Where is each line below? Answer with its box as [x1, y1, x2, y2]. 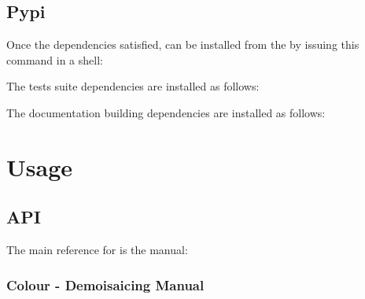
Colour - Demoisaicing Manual [6, 275, 205, 294]
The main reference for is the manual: [6, 242, 188, 258]
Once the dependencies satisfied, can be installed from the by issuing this [6, 36, 359, 53]
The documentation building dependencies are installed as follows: [6, 104, 326, 120]
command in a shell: [6, 51, 103, 68]
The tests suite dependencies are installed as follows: [6, 78, 260, 94]
